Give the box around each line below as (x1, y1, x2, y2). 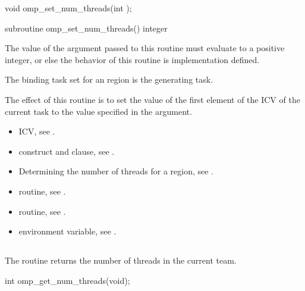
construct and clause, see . (18, 145, 115, 157)
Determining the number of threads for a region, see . (18, 165, 214, 177)
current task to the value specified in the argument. (5, 105, 192, 117)
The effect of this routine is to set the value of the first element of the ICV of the (5, 93, 300, 105)
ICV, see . (18, 125, 55, 137)
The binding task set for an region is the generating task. (5, 73, 213, 86)
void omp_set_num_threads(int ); (5, 2, 132, 14)
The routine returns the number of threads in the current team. (5, 254, 237, 267)
